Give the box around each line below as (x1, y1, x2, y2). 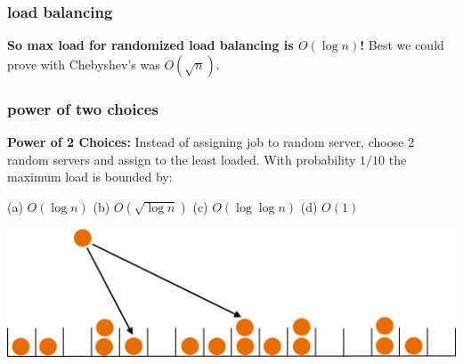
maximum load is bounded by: (7, 167, 173, 186)
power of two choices (7, 97, 158, 119)
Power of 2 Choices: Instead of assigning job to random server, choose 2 (7, 133, 415, 151)
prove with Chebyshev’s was (7, 54, 160, 73)
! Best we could (360, 36, 444, 54)
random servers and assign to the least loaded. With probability (7, 150, 356, 168)
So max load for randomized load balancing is (7, 36, 294, 54)
